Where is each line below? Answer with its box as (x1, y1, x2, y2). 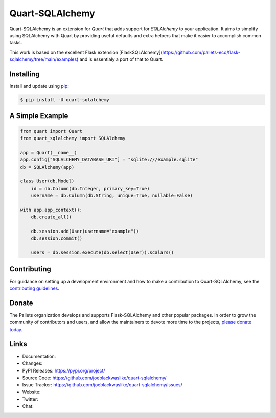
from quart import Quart (20, 128, 83, 134)
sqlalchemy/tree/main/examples (9, 56, 77, 62)
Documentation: (22, 353, 56, 359)
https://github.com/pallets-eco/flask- (162, 49, 240, 55)
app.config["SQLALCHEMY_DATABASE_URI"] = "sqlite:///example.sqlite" (20, 157, 198, 163)
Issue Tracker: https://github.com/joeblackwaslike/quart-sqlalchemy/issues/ (22, 382, 182, 388)
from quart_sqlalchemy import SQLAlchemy (20, 135, 126, 141)
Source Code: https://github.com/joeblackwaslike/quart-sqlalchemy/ (22, 375, 167, 381)
